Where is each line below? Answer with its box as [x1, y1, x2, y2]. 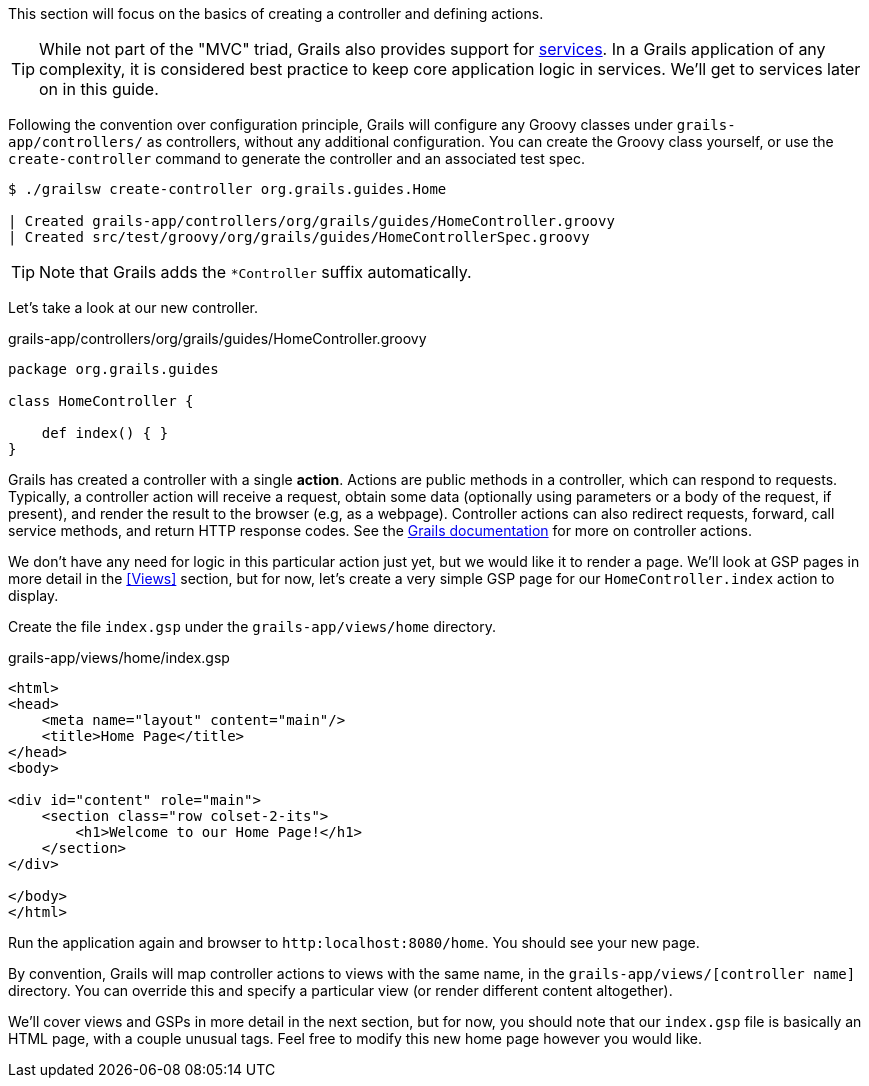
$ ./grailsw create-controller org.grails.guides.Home [8, 181, 447, 197]
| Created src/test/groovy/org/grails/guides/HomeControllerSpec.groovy [8, 229, 590, 245]
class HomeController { [8, 393, 194, 409]
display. [8, 587, 59, 604]
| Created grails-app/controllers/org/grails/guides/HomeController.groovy [8, 213, 615, 229]
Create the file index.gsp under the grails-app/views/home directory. [8, 618, 496, 635]
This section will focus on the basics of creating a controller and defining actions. [8, 5, 544, 22]
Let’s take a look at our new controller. [8, 299, 259, 316]
